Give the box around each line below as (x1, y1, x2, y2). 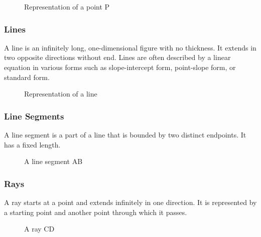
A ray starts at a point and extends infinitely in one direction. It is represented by (4, 197, 257, 207)
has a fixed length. (4, 139, 61, 149)
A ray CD (24, 223, 55, 234)
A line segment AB (24, 156, 83, 166)
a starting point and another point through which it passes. (4, 206, 187, 217)
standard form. (4, 71, 50, 82)
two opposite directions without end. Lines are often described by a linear (4, 52, 231, 62)
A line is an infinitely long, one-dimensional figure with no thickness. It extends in (4, 42, 256, 52)
